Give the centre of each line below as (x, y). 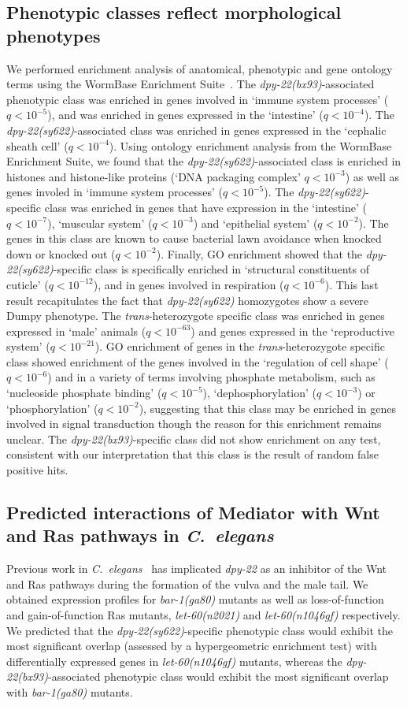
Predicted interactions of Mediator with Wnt (193, 513)
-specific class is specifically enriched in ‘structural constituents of (211, 269)
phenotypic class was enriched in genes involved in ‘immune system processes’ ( (198, 99)
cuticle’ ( (28, 284)
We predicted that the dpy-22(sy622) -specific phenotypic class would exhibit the (200, 630)
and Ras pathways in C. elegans (140, 535)
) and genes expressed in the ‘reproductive (292, 331)
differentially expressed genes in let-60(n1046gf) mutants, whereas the (174, 661)
